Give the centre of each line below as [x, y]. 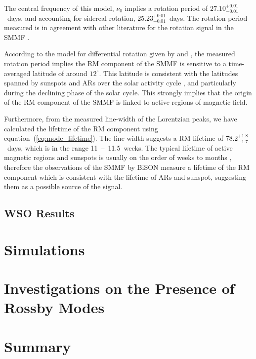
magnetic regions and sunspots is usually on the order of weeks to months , [118, 157]
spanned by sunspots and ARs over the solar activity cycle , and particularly [120, 83]
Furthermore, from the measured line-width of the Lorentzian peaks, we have [121, 118]
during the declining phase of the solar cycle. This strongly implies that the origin [128, 92]
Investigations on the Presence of [119, 288]
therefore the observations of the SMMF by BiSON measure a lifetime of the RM [127, 167]
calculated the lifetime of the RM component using [81, 128]
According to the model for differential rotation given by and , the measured [120, 54]
